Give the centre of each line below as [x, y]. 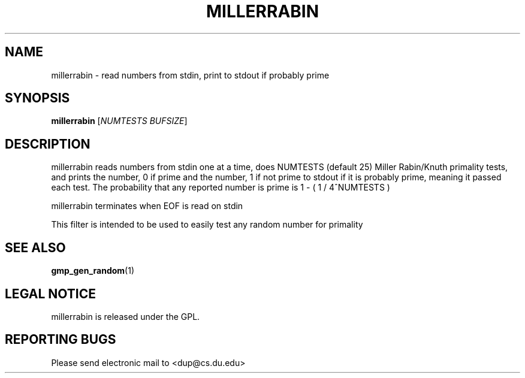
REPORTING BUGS [61, 340]
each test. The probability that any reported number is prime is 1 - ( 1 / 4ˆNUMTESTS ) [221, 188]
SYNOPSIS [37, 98]
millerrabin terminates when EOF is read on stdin [147, 206]
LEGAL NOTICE [50, 294]
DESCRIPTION [48, 144]
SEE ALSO [35, 247]
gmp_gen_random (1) [93, 271]
